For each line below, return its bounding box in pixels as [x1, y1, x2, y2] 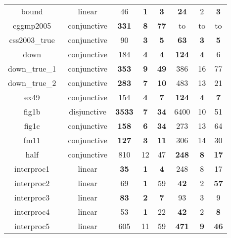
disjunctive [69, 106, 106, 117]
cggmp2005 [13, 20, 51, 31]
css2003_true [9, 34, 55, 45]
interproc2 [14, 177, 50, 189]
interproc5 [14, 220, 50, 232]
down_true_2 [8, 77, 56, 88]
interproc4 [14, 206, 50, 217]
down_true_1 [8, 63, 56, 74]
